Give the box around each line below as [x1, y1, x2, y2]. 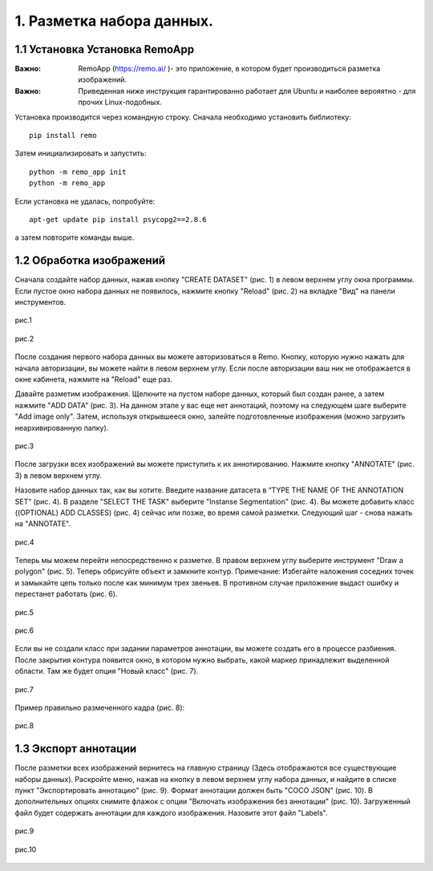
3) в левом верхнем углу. [14, 470, 102, 480]
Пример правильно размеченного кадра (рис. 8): [14, 703, 185, 712]
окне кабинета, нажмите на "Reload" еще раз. [14, 375, 172, 384]
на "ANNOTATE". [14, 519, 71, 529]
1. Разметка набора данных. [14, 12, 214, 30]
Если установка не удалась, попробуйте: [14, 196, 156, 206]
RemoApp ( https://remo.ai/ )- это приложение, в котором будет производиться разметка [78, 64, 381, 74]
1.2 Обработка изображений [14, 253, 166, 268]
